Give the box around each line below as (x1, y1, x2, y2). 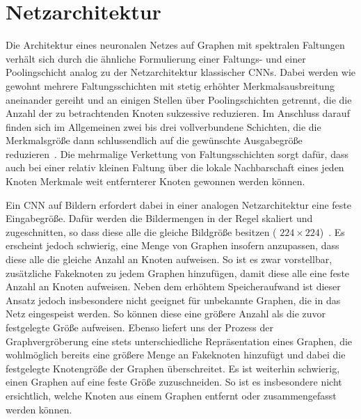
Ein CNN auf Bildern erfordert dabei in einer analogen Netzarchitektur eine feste (6, 197, 351, 212)
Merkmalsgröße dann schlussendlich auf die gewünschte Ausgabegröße (6, 133, 303, 148)
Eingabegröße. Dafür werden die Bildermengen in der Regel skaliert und (6, 211, 313, 226)
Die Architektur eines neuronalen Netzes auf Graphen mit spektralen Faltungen (6, 38, 345, 52)
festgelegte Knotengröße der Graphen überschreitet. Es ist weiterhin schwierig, (6, 361, 340, 375)
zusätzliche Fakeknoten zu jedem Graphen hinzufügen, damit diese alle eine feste (6, 265, 350, 280)
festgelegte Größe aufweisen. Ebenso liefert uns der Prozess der (6, 320, 273, 334)
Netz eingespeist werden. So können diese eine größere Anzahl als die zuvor (6, 306, 326, 321)
